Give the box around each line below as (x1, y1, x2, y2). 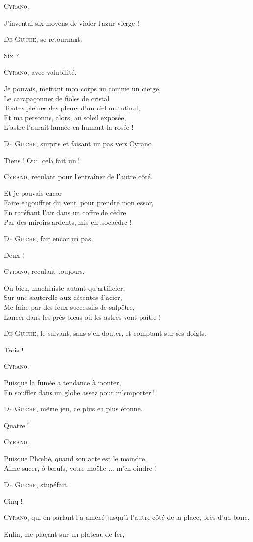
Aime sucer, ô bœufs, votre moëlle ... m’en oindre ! (4, 462, 156, 473)
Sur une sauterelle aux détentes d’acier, (4, 292, 122, 302)
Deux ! (4, 249, 24, 260)
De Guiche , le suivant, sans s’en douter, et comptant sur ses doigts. (4, 328, 206, 338)
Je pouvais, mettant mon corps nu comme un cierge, (4, 83, 161, 93)
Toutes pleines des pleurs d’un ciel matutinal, (4, 103, 140, 113)
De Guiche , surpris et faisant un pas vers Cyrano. (4, 138, 153, 148)
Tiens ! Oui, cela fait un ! (4, 155, 80, 165)
